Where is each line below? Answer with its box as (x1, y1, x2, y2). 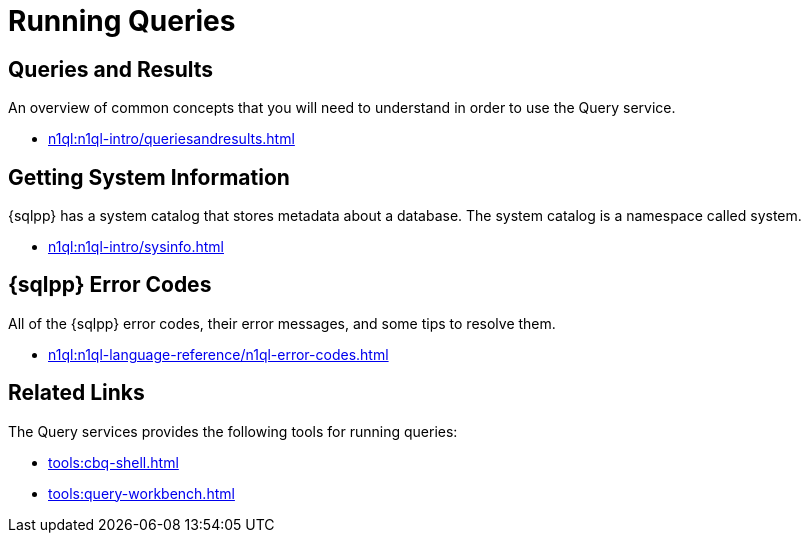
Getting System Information (8, 164, 290, 190)
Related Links (8, 380, 145, 406)
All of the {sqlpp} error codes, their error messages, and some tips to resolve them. (8, 314, 556, 332)
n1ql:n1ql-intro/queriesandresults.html (48, 130, 295, 148)
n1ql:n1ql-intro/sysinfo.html (48, 238, 224, 256)
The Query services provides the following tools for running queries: (8, 422, 458, 440)
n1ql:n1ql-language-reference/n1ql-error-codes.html (48, 345, 389, 363)
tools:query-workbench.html (48, 484, 235, 502)
